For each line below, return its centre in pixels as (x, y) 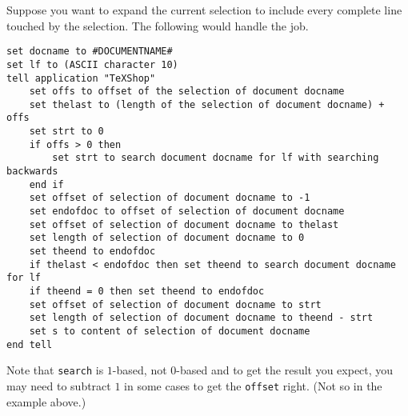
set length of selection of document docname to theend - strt (201, 318)
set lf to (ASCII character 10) (92, 64)
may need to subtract (59, 385)
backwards (32, 172)
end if (46, 184)
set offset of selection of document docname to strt (175, 304)
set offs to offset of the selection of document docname (187, 92)
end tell (30, 344)
